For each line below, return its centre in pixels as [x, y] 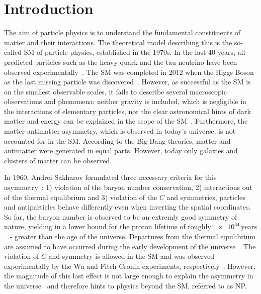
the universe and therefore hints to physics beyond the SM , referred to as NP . [125, 285]
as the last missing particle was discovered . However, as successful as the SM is [127, 82]
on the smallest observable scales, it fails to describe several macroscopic [115, 91]
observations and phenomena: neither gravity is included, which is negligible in [125, 101]
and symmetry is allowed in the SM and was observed [131, 256]
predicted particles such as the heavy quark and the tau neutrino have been [121, 62]
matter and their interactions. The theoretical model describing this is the [118, 42]
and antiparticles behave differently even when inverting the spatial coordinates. [127, 207]
